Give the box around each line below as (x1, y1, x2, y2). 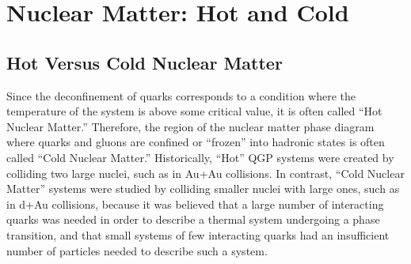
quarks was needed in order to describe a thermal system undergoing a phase (6, 211, 380, 228)
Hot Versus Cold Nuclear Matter (6, 50, 283, 74)
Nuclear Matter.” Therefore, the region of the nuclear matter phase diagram (6, 118, 375, 134)
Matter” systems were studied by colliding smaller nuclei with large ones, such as (6, 180, 400, 197)
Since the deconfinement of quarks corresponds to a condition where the (6, 87, 356, 104)
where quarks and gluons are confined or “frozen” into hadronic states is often (6, 134, 385, 150)
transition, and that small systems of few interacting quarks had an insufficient (6, 226, 390, 243)
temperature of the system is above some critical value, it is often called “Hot (6, 103, 382, 119)
